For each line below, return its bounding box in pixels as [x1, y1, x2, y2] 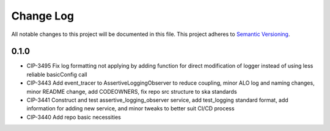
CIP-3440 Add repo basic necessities [26, 113, 122, 121]
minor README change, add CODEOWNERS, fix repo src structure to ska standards [26, 88, 238, 95]
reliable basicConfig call [26, 71, 88, 78]
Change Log [11, 9, 75, 23]
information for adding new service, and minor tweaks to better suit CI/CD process [26, 105, 235, 112]
